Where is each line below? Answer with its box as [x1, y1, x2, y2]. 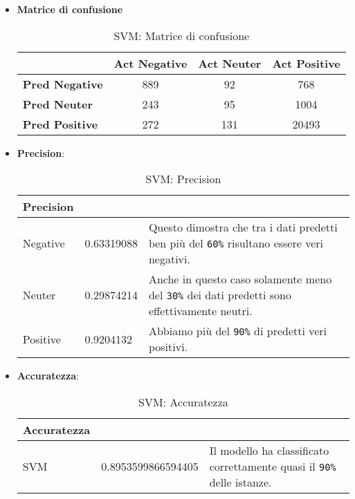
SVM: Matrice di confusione [113, 27, 250, 44]
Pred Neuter [22, 95, 93, 112]
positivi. [148, 339, 188, 355]
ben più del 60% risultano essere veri [148, 235, 324, 252]
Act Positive [272, 55, 340, 71]
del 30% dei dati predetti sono [148, 287, 291, 303]
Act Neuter [198, 55, 262, 71]
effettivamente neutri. [148, 303, 253, 319]
